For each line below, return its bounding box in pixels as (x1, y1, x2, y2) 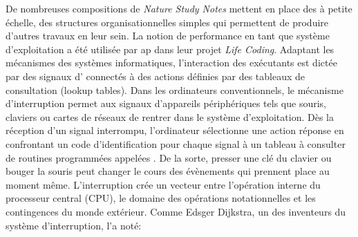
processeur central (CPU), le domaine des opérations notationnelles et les (6, 191, 316, 205)
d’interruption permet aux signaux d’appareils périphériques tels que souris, (6, 96, 326, 111)
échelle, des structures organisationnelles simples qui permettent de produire (6, 15, 329, 29)
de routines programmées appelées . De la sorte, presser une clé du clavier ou (6, 150, 332, 164)
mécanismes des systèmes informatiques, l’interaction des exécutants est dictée (6, 55, 337, 70)
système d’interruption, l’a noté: (6, 218, 142, 232)
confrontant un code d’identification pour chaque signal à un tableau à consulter (6, 136, 346, 151)
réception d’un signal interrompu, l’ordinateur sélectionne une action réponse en (6, 123, 344, 138)
